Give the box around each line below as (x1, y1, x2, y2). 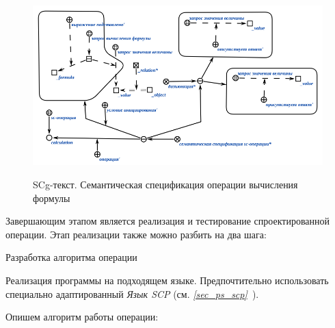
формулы (33, 190, 70, 205)
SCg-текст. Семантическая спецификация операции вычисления (33, 177, 298, 192)
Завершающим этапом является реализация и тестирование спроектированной (5, 214, 330, 228)
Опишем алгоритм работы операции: (5, 310, 159, 324)
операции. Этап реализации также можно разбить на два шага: (5, 227, 267, 241)
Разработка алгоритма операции (5, 250, 137, 264)
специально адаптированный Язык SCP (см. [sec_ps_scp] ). (5, 286, 259, 301)
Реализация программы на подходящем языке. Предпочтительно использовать (5, 273, 329, 287)
